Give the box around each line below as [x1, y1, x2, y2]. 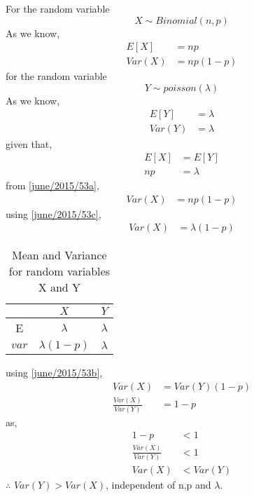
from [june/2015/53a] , [6, 178, 99, 193]
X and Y [38, 279, 81, 296]
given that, [6, 136, 52, 151]
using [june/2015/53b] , [6, 365, 103, 380]
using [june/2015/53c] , [6, 206, 101, 221]
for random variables [8, 263, 110, 280]
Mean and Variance [12, 247, 107, 264]
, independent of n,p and [106, 477, 211, 491]
